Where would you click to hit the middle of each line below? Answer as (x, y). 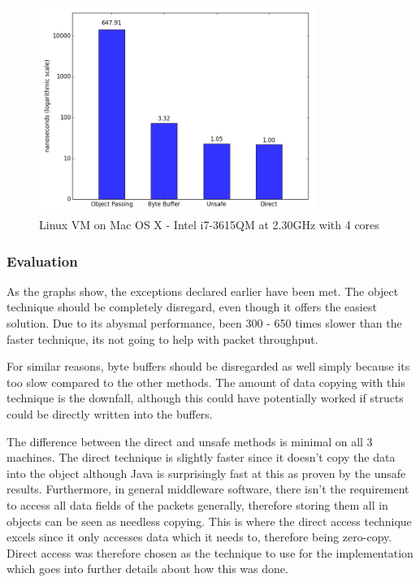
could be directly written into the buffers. (110, 413)
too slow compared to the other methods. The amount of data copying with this (206, 382)
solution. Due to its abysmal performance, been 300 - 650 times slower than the (204, 322)
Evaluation (42, 261)
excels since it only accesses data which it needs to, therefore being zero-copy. (199, 537)
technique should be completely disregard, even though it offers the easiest (192, 307)
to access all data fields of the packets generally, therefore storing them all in (197, 504)
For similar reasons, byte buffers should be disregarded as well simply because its (208, 366)
